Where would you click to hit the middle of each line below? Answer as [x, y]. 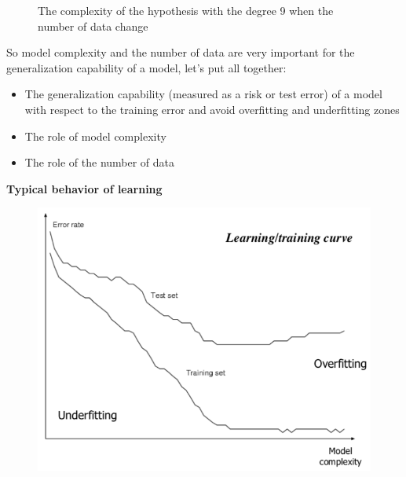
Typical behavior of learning [84, 188]
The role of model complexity [95, 136]
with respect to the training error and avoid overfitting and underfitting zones [212, 109]
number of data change [93, 26]
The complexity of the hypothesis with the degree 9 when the [186, 10]
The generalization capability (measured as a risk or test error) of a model [203, 94]
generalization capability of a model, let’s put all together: [146, 67]
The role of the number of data [100, 162]
